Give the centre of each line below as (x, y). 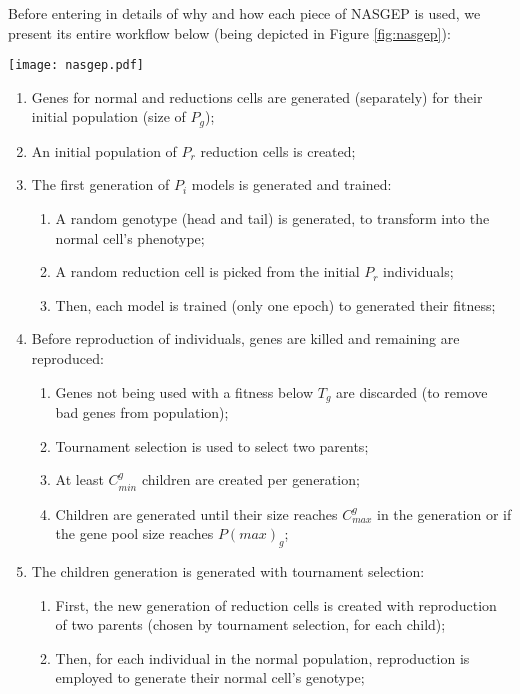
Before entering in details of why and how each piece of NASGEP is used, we (244, 13)
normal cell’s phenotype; (130, 237)
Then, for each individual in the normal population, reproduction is (262, 657)
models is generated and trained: (291, 184)
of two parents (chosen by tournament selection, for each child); (250, 624)
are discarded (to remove (412, 391)
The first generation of (100, 184)
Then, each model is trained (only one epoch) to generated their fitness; (275, 304)
